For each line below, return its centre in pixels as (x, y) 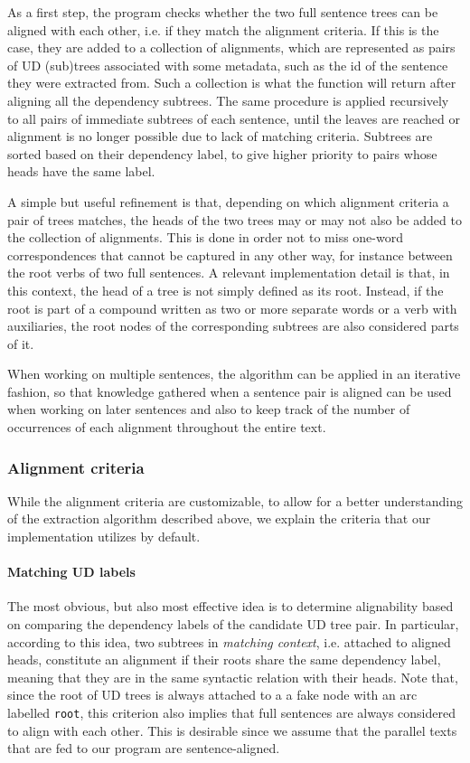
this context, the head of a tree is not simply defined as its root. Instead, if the (226, 290)
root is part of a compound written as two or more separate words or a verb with (232, 308)
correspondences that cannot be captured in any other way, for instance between (230, 254)
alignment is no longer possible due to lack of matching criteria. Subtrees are (220, 136)
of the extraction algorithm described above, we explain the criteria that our (219, 518)
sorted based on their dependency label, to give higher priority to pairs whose (222, 153)
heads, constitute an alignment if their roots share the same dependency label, (224, 659)
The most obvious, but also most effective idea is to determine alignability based (230, 606)
